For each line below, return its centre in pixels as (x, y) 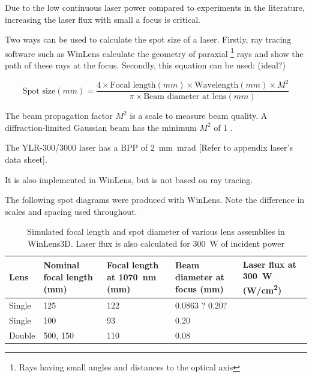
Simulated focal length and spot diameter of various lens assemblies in (156, 231)
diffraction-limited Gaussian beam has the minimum (101, 127)
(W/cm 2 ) (262, 289)
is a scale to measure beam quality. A (199, 116)
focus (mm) (199, 288)
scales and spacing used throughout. (71, 211)
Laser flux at (269, 264)
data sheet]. (26, 159)
